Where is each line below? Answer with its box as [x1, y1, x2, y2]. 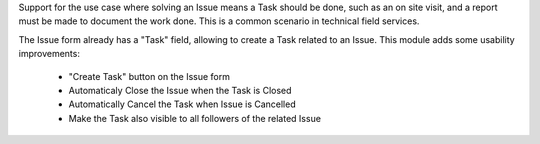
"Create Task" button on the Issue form [68, 70, 230, 82]
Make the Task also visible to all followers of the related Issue [68, 112, 322, 124]
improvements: [18, 48, 80, 60]
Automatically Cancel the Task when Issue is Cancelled [68, 98, 296, 110]
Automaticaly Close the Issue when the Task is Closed [68, 84, 292, 96]
